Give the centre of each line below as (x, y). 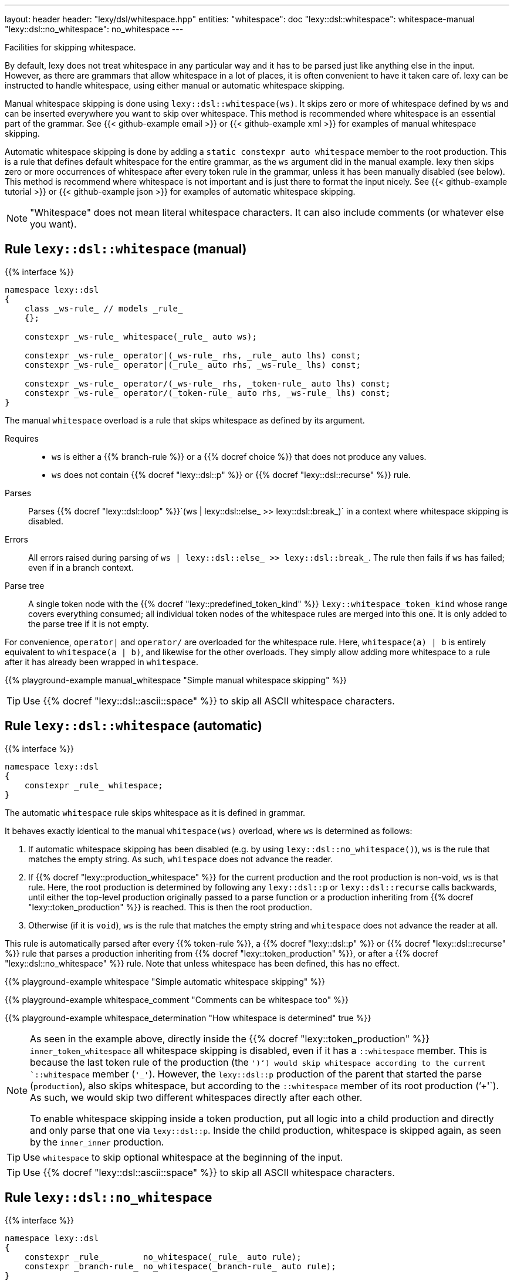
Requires (22, 438)
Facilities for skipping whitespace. (70, 47)
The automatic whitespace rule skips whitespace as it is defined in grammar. (155, 812)
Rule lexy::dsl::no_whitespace (109, 1198)
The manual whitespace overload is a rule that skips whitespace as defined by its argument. (185, 420)
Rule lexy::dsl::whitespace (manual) (126, 249)
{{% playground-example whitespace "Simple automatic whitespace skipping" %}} (165, 981)
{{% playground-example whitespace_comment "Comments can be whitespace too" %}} (177, 999)
